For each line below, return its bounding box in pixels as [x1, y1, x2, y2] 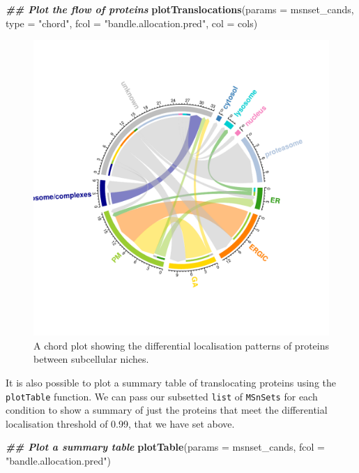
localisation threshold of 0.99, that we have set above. [6, 416, 235, 430]
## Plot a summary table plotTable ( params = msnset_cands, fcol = [6, 440, 326, 454]
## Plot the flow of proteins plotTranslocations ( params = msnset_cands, [6, 2, 354, 16]
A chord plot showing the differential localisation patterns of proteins [33, 338, 329, 352]
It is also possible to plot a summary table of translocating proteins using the [6, 375, 337, 389]
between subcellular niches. [33, 352, 149, 366]
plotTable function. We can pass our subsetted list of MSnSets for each [6, 389, 318, 403]
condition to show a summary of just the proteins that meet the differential [6, 403, 328, 417]
